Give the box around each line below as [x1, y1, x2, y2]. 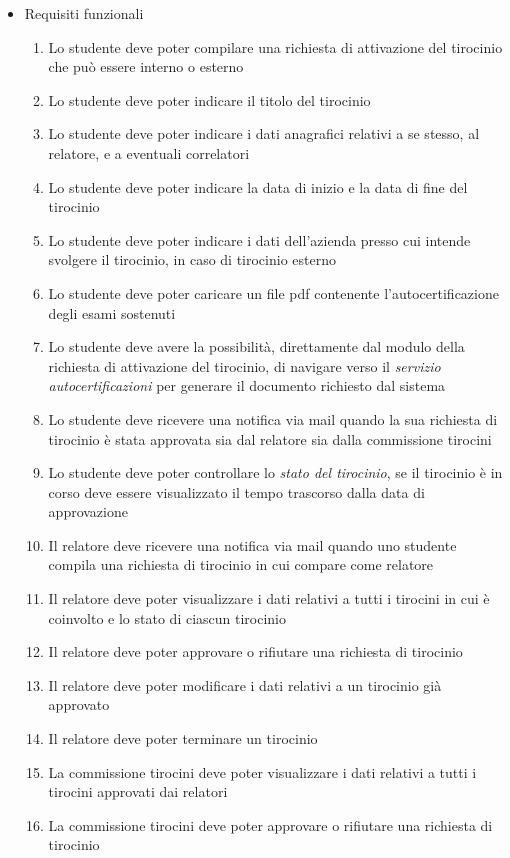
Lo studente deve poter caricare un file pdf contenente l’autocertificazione [48, 282, 499, 303]
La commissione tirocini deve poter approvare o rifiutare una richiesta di [48, 814, 493, 835]
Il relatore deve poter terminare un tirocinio [48, 728, 318, 749]
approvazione [48, 501, 128, 522]
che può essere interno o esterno [48, 56, 244, 77]
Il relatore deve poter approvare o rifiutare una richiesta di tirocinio [48, 641, 463, 662]
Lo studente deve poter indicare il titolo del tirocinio [48, 89, 371, 110]
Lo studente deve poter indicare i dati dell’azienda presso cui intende [48, 229, 471, 250]
